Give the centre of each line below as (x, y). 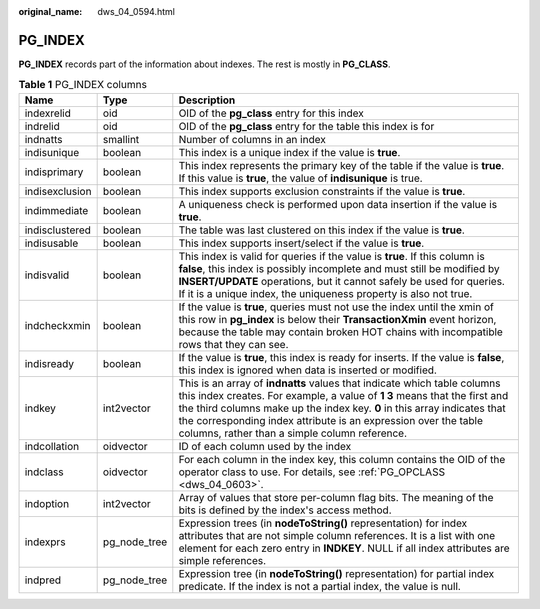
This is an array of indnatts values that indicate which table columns (339, 383)
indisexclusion (58, 191)
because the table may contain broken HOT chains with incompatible (341, 332)
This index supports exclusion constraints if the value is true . (322, 191)
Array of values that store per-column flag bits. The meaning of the (336, 497)
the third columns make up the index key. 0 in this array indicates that (342, 408)
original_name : (50, 11)
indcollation (52, 446)
